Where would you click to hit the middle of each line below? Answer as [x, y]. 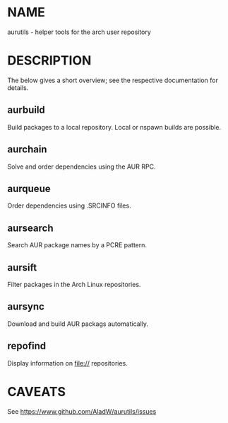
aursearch [30, 228]
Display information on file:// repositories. [68, 363]
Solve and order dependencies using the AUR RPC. [82, 167]
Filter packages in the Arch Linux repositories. [74, 284]
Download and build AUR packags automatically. [78, 324]
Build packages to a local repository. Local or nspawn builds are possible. [114, 127]
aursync [26, 306]
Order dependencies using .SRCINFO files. [70, 205]
